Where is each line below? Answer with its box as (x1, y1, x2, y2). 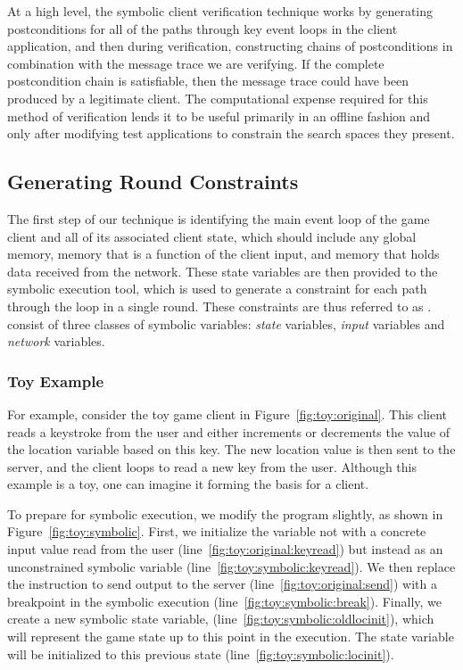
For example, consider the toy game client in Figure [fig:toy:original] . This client (7, 404, 448, 423)
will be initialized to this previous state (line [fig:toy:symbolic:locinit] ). (7, 644, 394, 663)
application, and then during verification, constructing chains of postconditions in (7, 37, 453, 55)
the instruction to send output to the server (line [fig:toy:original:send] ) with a (7, 575, 437, 593)
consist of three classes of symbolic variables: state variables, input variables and (7, 314, 445, 333)
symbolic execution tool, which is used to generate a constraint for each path (7, 279, 427, 298)
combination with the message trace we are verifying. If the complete (7, 54, 384, 72)
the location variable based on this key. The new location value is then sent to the (7, 440, 456, 459)
